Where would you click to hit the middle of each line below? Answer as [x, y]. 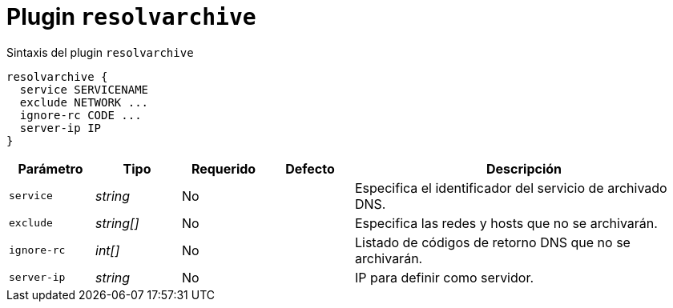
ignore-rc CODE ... [81, 115]
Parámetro [50, 168]
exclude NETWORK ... [84, 102]
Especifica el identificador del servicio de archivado [511, 188]
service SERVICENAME [84, 89]
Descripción [524, 168]
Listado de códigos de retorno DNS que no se [493, 242]
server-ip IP [60, 128]
